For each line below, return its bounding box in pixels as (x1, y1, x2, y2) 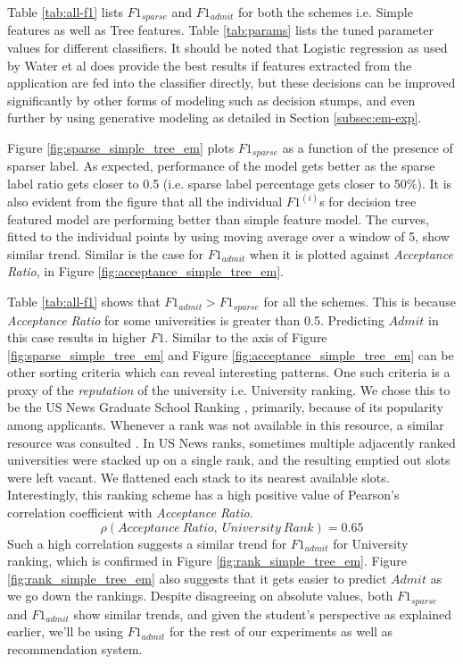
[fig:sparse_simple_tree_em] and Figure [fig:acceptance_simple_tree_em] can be (7, 345, 454, 364)
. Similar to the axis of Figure (164, 328, 327, 347)
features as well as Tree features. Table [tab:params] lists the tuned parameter (7, 21, 434, 39)
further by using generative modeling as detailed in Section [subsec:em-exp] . (7, 108, 422, 127)
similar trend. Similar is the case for (7, 244, 204, 263)
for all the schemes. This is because (263, 292, 456, 311)
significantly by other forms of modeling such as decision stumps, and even (7, 90, 416, 109)
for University (333, 534, 409, 552)
